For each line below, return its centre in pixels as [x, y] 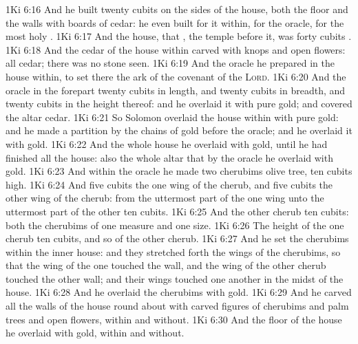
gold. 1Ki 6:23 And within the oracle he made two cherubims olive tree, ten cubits [179, 171]
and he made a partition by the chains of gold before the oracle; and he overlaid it [179, 130]
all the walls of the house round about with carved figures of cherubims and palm [177, 306]
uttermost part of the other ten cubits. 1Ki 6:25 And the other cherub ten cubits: [177, 211]
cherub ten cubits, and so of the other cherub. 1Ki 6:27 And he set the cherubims [177, 238]
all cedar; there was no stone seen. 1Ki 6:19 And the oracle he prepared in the [170, 63]
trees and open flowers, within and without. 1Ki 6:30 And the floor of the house [174, 319]
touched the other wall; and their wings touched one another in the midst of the [175, 278]
